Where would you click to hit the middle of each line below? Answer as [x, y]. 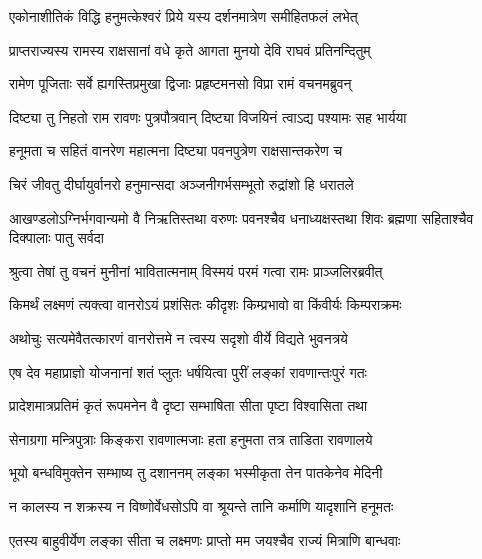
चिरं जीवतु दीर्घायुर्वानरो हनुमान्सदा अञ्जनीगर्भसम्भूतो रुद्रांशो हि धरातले [181, 183]
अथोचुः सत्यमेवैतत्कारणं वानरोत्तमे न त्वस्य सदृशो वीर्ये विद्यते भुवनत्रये [178, 337]
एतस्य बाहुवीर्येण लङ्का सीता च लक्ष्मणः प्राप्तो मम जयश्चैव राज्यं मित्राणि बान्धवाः [205, 539]
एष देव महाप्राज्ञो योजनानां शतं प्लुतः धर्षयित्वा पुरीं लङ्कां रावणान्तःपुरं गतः [188, 371]
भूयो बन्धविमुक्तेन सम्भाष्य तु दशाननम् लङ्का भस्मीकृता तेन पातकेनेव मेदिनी [196, 472]
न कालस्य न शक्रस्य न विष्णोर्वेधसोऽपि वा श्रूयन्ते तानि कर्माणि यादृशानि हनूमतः [201, 505]
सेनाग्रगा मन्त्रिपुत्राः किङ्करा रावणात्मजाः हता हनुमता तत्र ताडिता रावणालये [191, 438]
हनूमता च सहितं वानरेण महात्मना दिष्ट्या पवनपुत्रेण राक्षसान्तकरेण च [176, 150]
